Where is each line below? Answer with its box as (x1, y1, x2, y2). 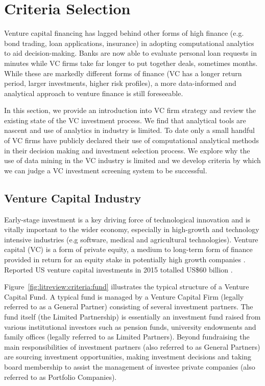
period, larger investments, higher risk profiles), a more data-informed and (4, 78, 236, 88)
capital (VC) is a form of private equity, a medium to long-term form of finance (4, 244, 253, 255)
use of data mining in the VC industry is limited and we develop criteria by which (4, 155, 261, 166)
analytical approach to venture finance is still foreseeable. (4, 87, 183, 98)
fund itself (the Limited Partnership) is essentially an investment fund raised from (4, 311, 261, 322)
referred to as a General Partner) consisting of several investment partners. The (4, 301, 253, 312)
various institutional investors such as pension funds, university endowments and (4, 321, 256, 332)
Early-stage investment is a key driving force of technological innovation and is (4, 214, 251, 224)
